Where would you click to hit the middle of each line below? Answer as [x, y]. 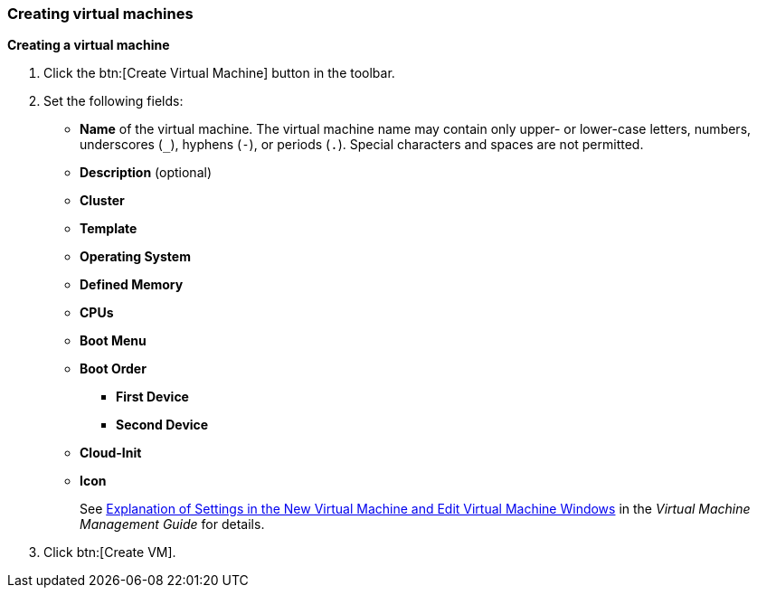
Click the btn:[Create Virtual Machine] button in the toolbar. [219, 73]
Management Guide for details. [172, 524]
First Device [152, 397]
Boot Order [113, 369]
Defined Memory [132, 285]
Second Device [162, 425]
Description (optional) [146, 173]
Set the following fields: [114, 101]
